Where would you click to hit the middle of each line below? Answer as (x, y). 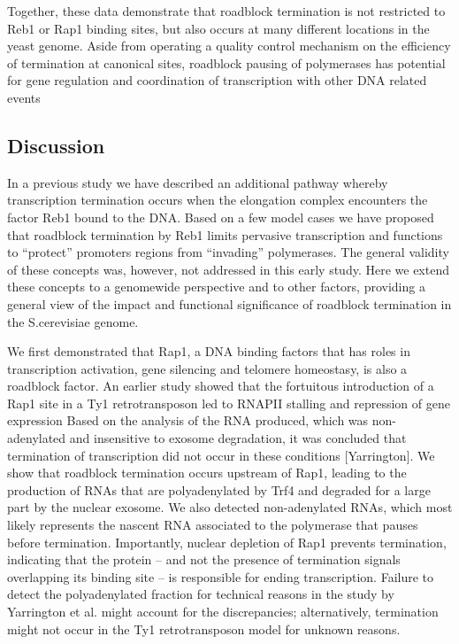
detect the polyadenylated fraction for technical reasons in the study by (201, 594)
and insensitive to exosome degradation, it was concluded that (238, 438)
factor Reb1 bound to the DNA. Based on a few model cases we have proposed (221, 217)
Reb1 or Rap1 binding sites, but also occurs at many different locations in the (218, 28)
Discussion (56, 145)
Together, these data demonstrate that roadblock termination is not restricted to (226, 11)
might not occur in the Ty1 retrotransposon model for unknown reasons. (204, 628)
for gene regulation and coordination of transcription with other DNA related (217, 80)
